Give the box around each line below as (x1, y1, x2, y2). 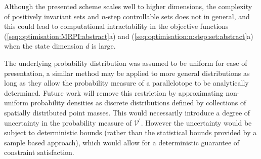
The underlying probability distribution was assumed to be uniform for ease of (4, 57, 247, 68)
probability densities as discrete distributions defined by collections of (30, 97, 246, 108)
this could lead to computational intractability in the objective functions (4, 21, 229, 31)
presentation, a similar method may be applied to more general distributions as (4, 67, 250, 78)
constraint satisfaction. (4, 147, 74, 157)
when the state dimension (4, 41, 83, 51)
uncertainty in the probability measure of (4, 117, 132, 128)
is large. (92, 41, 116, 51)
